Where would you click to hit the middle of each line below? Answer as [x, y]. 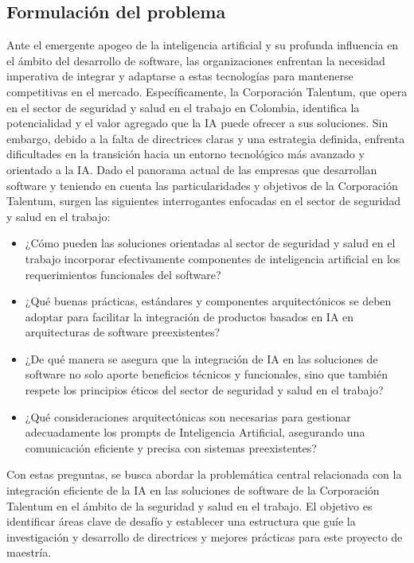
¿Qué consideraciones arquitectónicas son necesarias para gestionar [188, 416]
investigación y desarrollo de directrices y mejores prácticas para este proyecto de [205, 536]
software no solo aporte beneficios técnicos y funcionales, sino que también [206, 374]
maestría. [29, 552]
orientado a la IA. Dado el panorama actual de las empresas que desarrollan [192, 169]
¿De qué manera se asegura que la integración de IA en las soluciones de [201, 358]
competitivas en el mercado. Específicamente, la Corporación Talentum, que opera [207, 91]
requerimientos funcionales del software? [123, 274]
